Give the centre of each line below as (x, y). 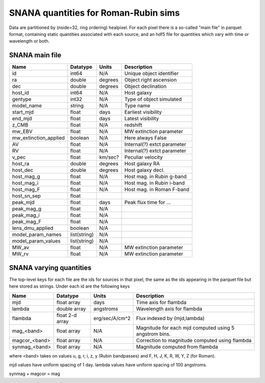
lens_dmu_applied (33, 228)
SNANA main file (35, 55)
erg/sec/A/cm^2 (112, 318)
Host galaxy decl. (145, 170)
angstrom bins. (154, 334)
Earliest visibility (143, 112)
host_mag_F (26, 190)
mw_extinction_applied (38, 138)
